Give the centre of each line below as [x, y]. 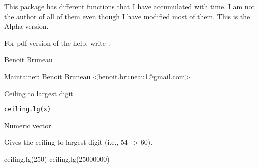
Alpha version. [26, 26]
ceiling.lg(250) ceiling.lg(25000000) [57, 159]
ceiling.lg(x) [28, 110]
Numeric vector [28, 125]
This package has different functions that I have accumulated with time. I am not [129, 6]
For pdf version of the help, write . [57, 43]
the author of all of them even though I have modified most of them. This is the [127, 16]
